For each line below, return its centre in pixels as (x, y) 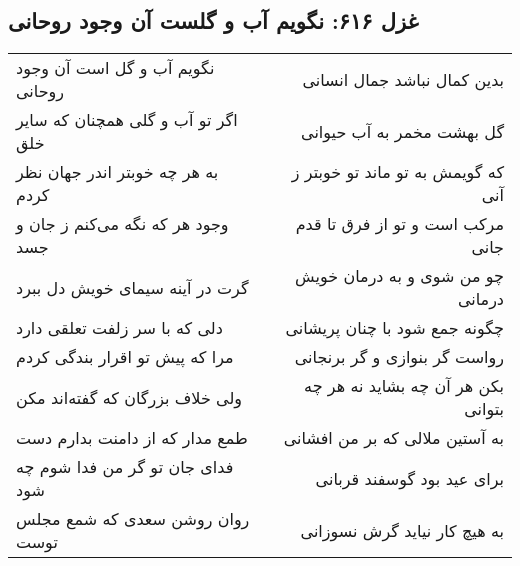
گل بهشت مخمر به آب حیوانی (402, 131)
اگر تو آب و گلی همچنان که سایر (127, 120)
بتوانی (484, 409)
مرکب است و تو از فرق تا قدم (399, 224)
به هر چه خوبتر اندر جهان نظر (117, 172)
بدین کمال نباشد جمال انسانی (403, 79)
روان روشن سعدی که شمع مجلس (133, 519)
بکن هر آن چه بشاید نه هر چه (404, 386)
